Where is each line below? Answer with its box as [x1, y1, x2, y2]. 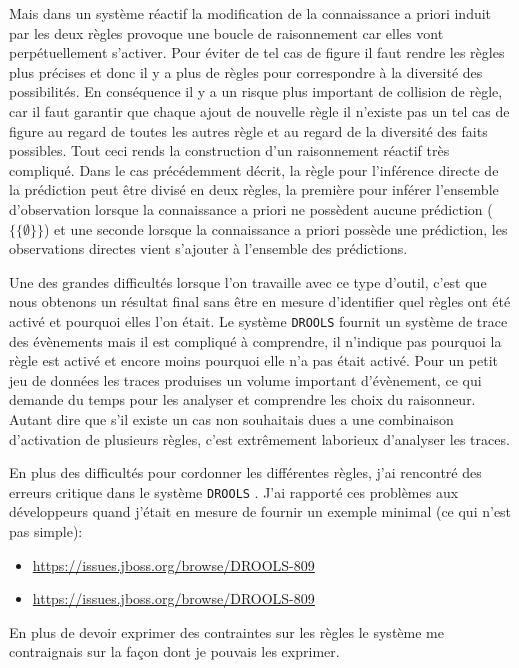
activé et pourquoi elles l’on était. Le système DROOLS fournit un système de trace [9, 310, 508, 331]
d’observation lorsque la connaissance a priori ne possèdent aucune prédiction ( [9, 198, 493, 219]
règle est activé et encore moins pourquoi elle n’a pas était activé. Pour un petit [9, 350, 498, 371]
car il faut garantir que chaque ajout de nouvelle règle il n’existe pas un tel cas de [9, 100, 510, 121]
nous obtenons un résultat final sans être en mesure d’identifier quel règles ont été [9, 291, 511, 312]
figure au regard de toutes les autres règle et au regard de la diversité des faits [9, 120, 488, 141]
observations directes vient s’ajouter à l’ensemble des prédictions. [9, 238, 408, 259]
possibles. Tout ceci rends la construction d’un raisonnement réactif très [9, 140, 450, 161]
